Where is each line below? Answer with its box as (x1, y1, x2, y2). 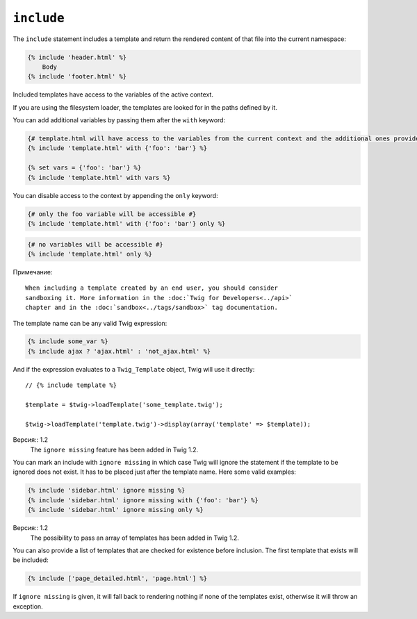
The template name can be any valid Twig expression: (13, 319, 167, 327)
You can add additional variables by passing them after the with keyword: (13, 116, 226, 124)
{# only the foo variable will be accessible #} (27, 210, 197, 218)
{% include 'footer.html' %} (27, 73, 127, 81)
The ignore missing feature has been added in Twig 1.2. (30, 445, 198, 454)
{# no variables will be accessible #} (27, 240, 163, 248)
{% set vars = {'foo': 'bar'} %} (27, 164, 142, 172)
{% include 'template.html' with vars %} (27, 174, 171, 181)
